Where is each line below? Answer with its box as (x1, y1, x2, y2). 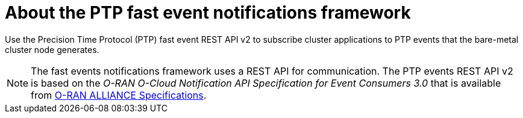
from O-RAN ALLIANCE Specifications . (31, 88, 207, 101)
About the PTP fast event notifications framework (5, 2, 411, 23)
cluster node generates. (5, 44, 99, 55)
